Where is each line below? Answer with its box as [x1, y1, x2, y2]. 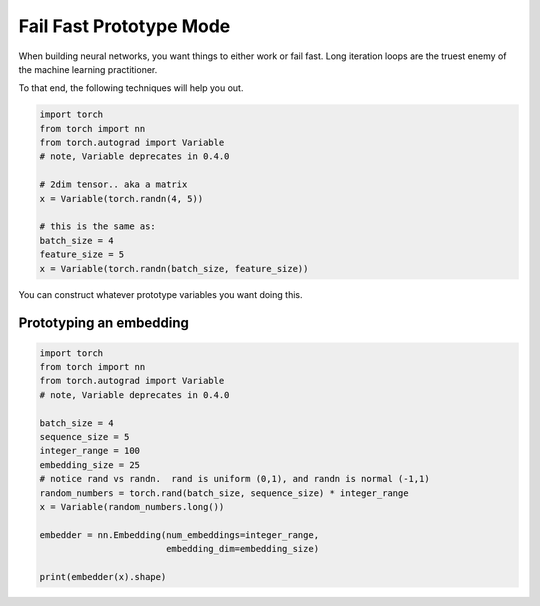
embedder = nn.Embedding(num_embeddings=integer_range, [39, 529, 320, 540]
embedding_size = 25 [39, 459, 140, 470]
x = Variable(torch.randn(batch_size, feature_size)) [39, 263, 309, 274]
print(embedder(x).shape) [39, 571, 167, 582]
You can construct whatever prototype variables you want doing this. [18, 288, 303, 300]
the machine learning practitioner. [18, 63, 158, 75]
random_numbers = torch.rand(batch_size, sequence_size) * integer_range [39, 487, 409, 499]
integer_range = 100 [39, 445, 140, 457]
